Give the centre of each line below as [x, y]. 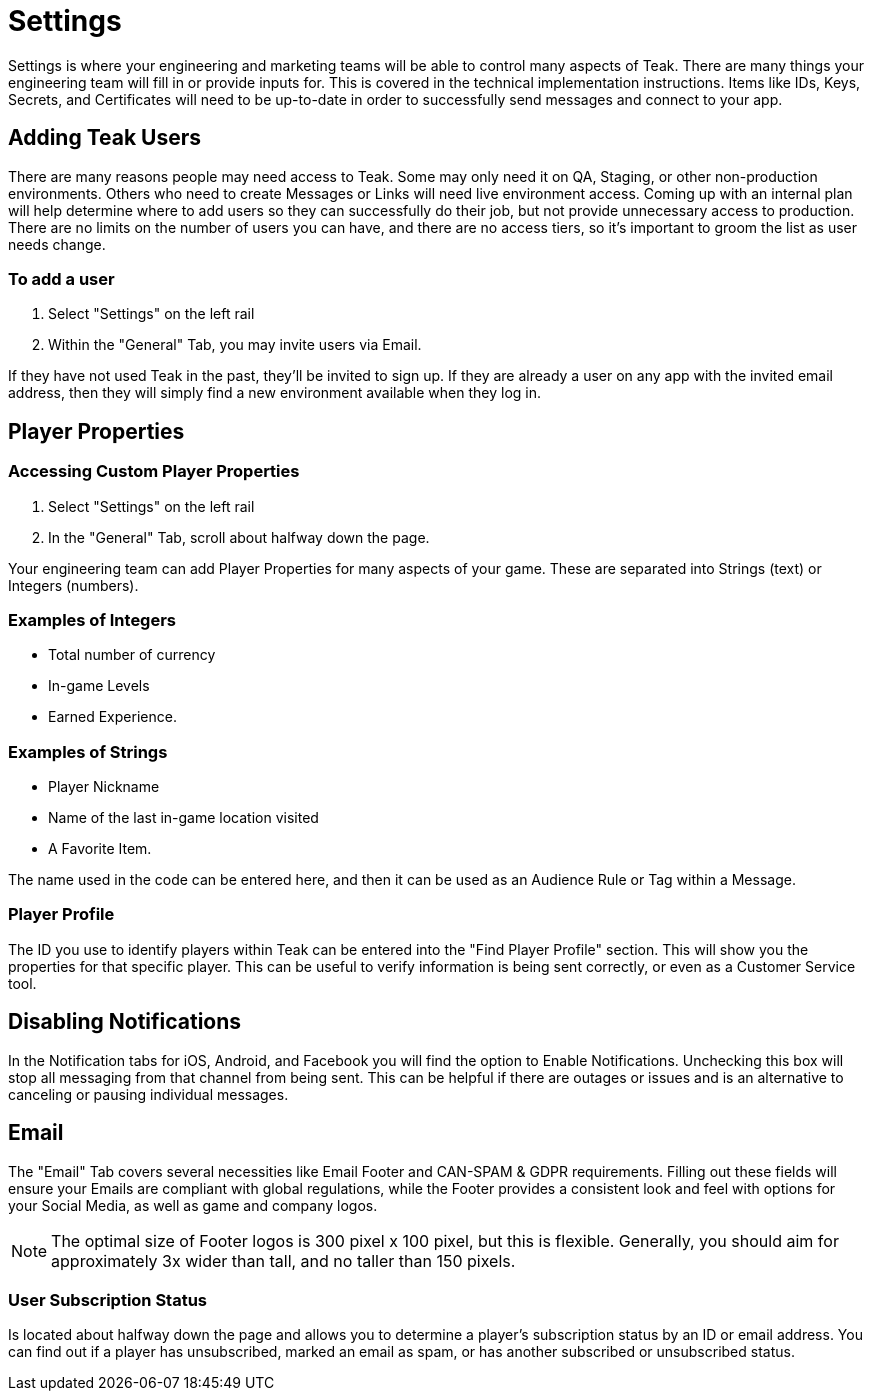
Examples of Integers [92, 619]
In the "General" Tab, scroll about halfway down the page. [239, 537]
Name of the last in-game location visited [183, 818]
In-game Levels [99, 686]
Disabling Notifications [125, 1022]
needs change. [57, 244]
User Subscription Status [108, 1299]
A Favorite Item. [100, 849]
